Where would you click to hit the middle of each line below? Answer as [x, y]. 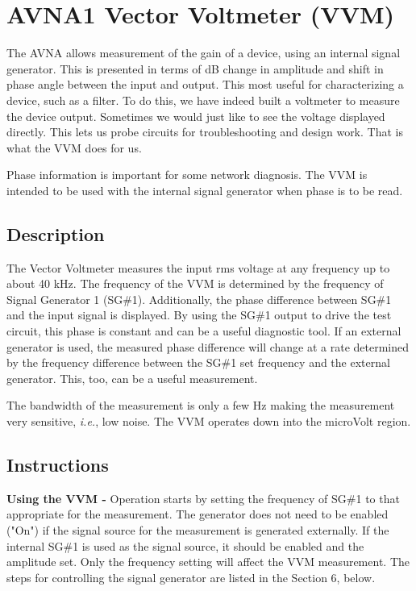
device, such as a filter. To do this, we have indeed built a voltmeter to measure [203, 100]
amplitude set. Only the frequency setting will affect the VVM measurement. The [208, 562]
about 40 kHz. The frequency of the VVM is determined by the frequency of [195, 283]
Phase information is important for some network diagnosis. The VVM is [187, 175]
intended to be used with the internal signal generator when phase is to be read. [205, 190]
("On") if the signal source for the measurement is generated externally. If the [198, 530]
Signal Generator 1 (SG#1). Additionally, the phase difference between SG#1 [199, 299]
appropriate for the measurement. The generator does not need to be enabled [198, 514]
